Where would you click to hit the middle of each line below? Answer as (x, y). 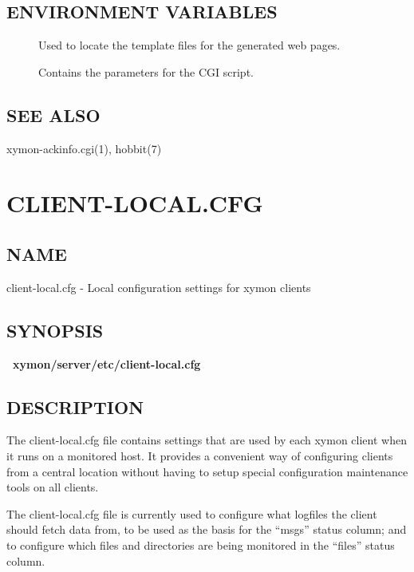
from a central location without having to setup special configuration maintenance (207, 471)
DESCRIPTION (75, 406)
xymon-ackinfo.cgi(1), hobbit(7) (84, 148)
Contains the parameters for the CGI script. (146, 71)
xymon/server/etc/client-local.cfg (107, 363)
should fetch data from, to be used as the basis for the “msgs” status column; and (207, 529)
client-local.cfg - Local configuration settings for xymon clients (159, 287)
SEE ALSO (53, 114)
